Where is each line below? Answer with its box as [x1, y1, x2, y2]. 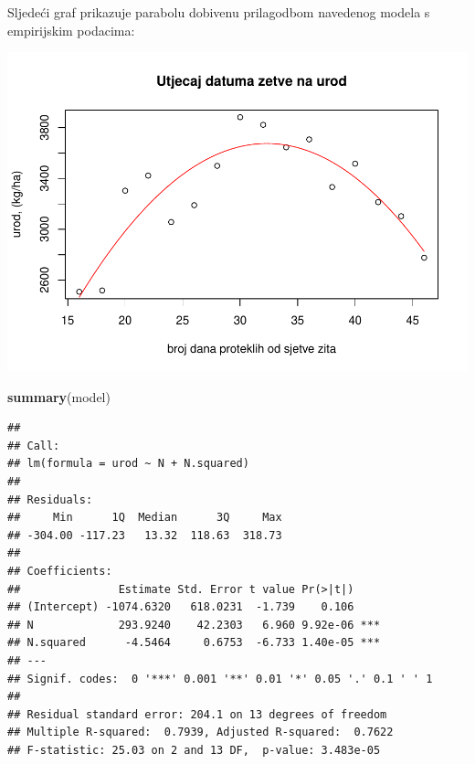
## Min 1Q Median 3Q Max [7, 511, 282, 525]
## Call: [7, 439, 60, 452]
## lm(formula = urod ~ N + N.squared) [7, 457, 249, 471]
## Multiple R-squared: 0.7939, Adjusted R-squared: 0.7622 [7, 726, 394, 739]
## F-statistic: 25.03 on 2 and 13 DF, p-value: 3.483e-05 [7, 743, 381, 757]
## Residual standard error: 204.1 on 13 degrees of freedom [7, 707, 387, 721]
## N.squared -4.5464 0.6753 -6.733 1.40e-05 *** [7, 636, 381, 650]
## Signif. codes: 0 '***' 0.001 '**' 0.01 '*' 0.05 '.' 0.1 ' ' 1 [7, 672, 433, 685]
